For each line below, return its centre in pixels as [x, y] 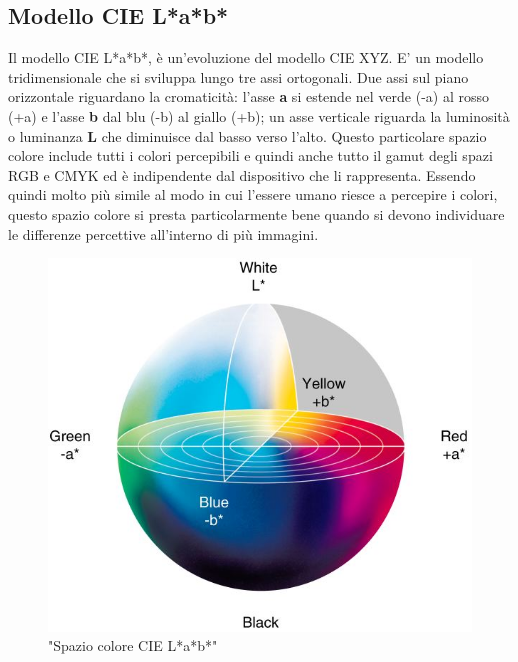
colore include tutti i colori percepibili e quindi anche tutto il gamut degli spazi [250, 155]
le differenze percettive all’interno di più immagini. [163, 233]
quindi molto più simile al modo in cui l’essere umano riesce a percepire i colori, [253, 194]
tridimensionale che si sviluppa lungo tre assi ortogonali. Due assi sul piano [238, 76]
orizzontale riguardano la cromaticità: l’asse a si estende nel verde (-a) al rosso [248, 96]
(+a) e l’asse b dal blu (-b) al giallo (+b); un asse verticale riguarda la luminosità [259, 115]
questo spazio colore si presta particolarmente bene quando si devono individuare [256, 213]
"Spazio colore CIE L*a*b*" [133, 645]
